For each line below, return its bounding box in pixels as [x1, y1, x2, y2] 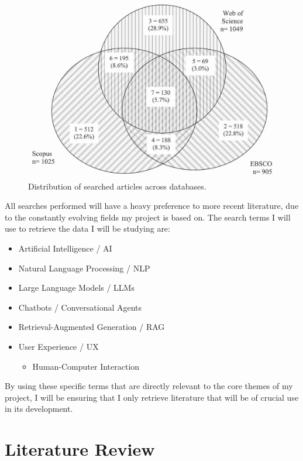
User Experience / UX [18, 340, 99, 352]
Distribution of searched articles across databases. [28, 180, 206, 192]
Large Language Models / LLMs [18, 281, 135, 294]
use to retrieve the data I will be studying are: [5, 222, 170, 235]
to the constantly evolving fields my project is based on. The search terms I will [5, 211, 291, 223]
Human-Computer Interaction [32, 360, 140, 372]
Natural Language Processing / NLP [18, 262, 150, 274]
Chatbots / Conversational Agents [18, 301, 142, 313]
